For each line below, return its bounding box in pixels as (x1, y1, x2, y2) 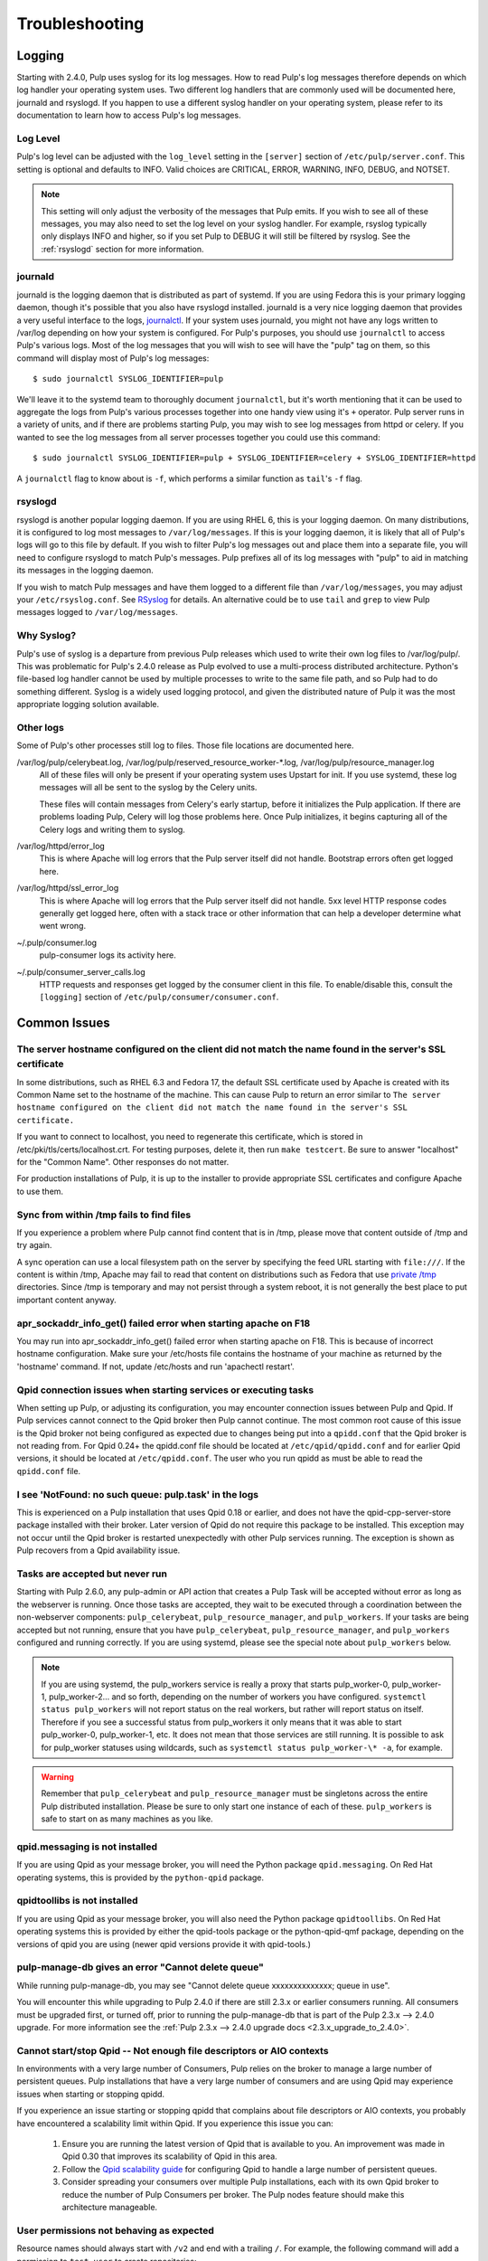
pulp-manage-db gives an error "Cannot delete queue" (16, 1961, 264, 1973)
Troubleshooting (16, 14, 145, 33)
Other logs (16, 721, 65, 733)
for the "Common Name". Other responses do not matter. (16, 1156, 230, 1167)
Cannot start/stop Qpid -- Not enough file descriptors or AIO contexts (16, 2044, 329, 2057)
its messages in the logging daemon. (16, 565, 154, 576)
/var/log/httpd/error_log (16, 841, 106, 851)
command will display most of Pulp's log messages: (16, 353, 210, 364)
